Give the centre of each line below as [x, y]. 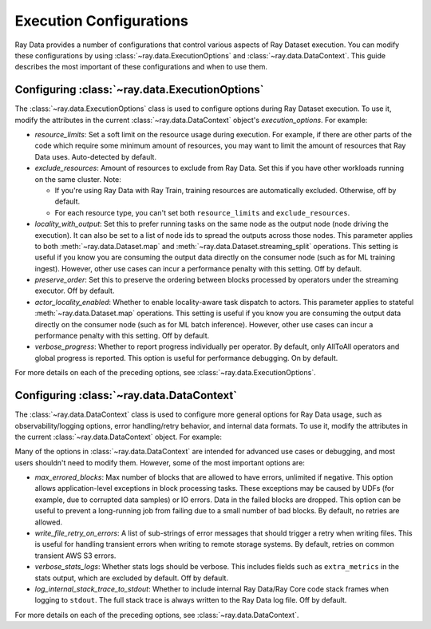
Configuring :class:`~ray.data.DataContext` [126, 396]
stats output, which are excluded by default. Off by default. [132, 578]
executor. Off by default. [75, 291]
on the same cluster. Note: [78, 179]
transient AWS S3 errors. [75, 556]
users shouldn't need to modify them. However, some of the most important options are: [160, 462]
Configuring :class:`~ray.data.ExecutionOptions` [139, 90]
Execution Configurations [102, 21]
